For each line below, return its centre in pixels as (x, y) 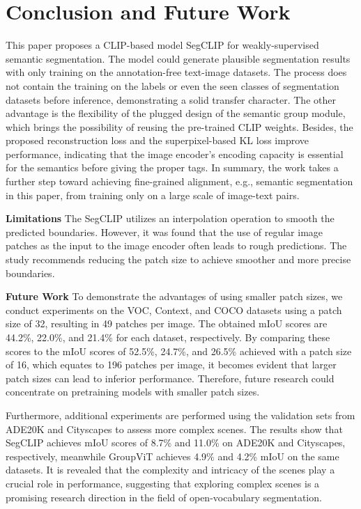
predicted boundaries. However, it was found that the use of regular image (164, 232)
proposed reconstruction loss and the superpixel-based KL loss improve (158, 140)
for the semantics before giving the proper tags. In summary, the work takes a (172, 167)
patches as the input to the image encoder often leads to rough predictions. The (176, 245)
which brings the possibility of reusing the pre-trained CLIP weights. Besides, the (179, 126)
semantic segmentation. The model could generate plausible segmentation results (178, 58)
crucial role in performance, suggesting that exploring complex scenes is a (163, 483)
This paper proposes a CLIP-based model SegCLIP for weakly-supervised (162, 45)
